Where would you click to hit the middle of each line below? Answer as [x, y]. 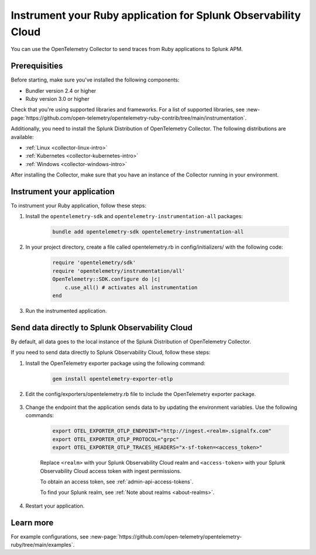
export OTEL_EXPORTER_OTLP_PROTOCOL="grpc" [116, 439]
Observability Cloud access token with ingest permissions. [111, 471]
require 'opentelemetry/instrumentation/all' [119, 271]
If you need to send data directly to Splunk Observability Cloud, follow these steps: [111, 353]
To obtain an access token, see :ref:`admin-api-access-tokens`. [117, 482]
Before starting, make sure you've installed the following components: [95, 80]
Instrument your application [63, 192]
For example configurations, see [50, 536]
